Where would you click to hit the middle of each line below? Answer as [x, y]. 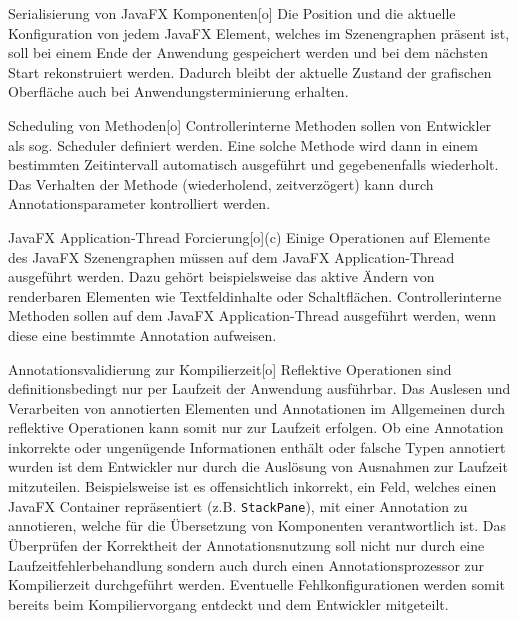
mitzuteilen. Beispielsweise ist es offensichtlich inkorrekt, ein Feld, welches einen [252, 486]
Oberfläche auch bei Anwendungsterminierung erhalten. [178, 91]
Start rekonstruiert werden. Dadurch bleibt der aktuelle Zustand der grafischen [250, 71]
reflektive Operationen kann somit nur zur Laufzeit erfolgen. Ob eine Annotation [256, 427]
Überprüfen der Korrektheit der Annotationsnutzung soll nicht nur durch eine [246, 544]
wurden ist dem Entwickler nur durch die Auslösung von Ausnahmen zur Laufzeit [258, 466]
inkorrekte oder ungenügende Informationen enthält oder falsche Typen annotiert [257, 446]
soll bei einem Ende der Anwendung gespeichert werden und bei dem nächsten [248, 52]
